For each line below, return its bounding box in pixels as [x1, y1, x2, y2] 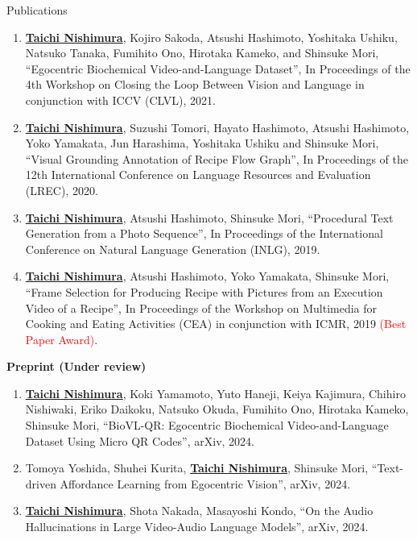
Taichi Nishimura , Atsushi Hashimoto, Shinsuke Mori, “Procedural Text [25, 209, 394, 226]
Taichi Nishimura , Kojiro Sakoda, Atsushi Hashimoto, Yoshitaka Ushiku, [25, 28, 398, 45]
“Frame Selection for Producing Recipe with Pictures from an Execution [25, 283, 383, 300]
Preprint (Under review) [6, 358, 147, 375]
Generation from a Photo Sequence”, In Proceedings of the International [25, 225, 383, 242]
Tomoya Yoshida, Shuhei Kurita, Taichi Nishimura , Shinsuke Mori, [25, 459, 369, 476]
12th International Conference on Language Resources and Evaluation [25, 166, 371, 183]
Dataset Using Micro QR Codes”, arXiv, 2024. [25, 432, 254, 449]
